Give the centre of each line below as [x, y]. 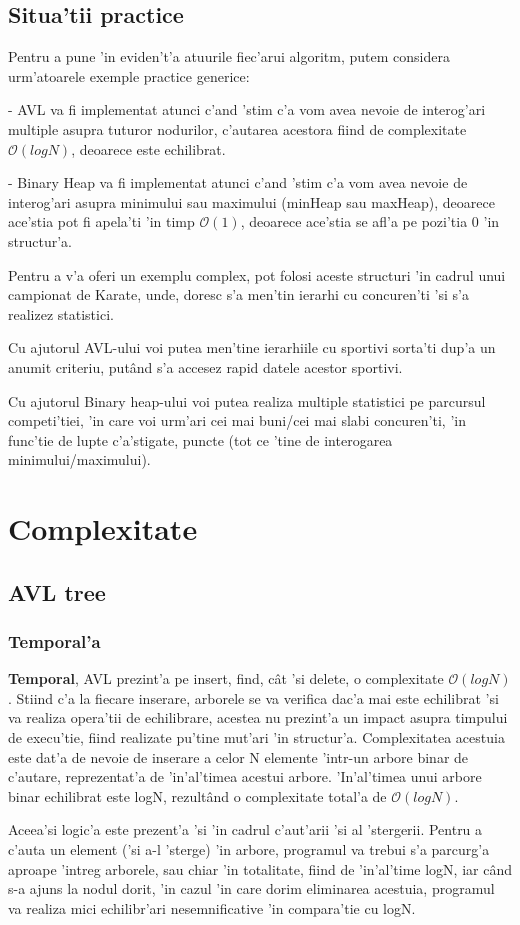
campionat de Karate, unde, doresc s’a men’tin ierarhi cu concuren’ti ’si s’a [238, 294]
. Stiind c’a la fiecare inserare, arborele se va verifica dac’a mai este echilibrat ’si [253, 697]
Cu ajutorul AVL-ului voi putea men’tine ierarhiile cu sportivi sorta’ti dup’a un [252, 347]
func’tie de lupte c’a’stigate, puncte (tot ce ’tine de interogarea [200, 439]
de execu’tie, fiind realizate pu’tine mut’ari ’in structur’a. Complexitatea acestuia [256, 737]
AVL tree [57, 591]
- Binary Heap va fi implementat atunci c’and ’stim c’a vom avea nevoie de [238, 182]
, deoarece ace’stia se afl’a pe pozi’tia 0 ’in [370, 221]
